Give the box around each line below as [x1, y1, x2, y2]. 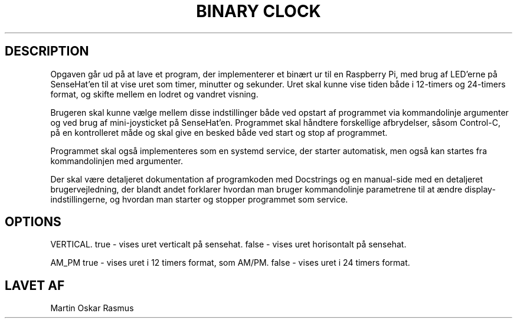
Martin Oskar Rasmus [50, 303, 134, 314]
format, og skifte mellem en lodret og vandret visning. [50, 89, 258, 99]
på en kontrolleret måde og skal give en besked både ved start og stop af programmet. [50, 127, 388, 138]
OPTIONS [5, 214, 61, 230]
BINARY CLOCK [196, 1, 321, 21]
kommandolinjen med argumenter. [50, 155, 184, 166]
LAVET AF [5, 278, 65, 293]
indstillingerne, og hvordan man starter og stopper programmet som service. [50, 194, 348, 204]
